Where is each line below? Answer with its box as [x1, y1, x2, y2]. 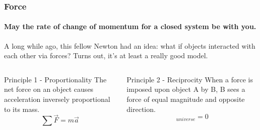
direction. [126, 103, 156, 114]
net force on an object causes [4, 84, 94, 94]
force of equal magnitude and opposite [126, 94, 245, 104]
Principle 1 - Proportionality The [4, 74, 107, 84]
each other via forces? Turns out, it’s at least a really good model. [4, 50, 208, 61]
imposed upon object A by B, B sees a [126, 84, 245, 94]
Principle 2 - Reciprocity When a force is [126, 74, 253, 84]
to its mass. [4, 103, 40, 114]
